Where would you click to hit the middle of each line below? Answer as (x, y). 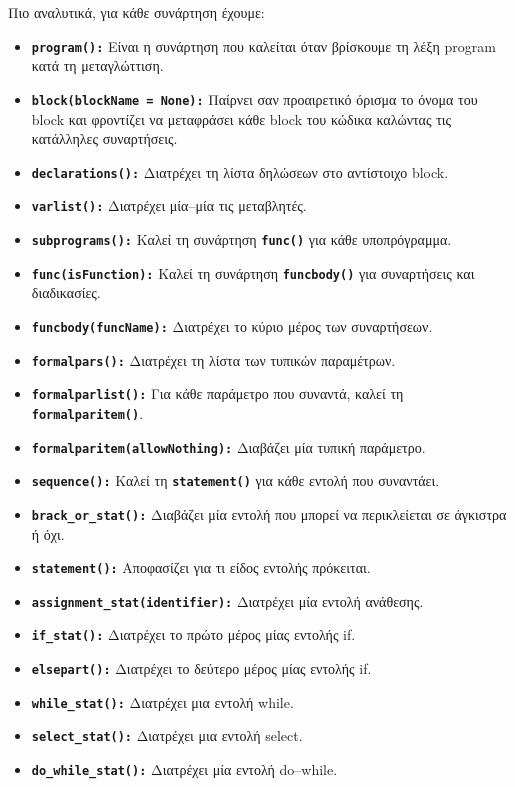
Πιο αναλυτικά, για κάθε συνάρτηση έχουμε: (136, 12)
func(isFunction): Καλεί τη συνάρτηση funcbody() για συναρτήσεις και (253, 272)
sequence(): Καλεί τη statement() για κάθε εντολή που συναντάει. (235, 480)
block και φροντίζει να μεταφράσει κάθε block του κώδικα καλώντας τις (241, 118)
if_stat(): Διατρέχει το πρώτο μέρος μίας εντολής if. (193, 634)
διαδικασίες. (66, 292)
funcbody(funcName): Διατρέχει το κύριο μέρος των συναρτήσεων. (232, 325)
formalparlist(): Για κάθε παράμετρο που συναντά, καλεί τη (217, 393)
